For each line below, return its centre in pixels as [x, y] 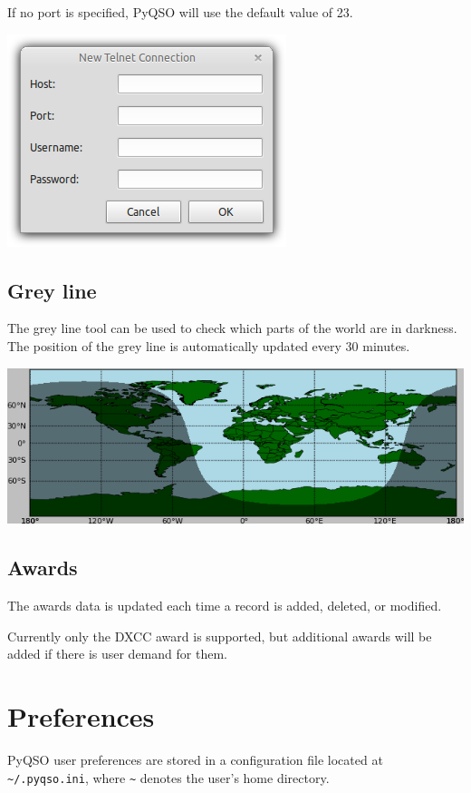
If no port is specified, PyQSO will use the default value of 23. [180, 12]
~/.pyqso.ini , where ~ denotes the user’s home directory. [168, 777]
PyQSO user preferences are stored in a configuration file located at [195, 760]
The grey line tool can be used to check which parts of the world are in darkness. [232, 328]
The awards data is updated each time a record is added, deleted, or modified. [225, 606]
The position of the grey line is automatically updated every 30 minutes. [209, 345]
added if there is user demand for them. [117, 654]
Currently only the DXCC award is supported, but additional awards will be [220, 636]
